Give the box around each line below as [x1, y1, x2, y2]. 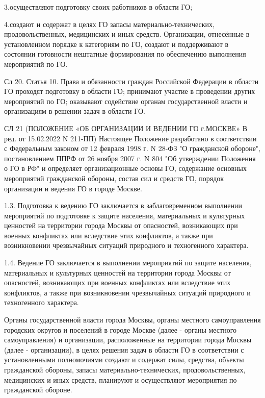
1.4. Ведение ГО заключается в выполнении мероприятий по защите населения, [4, 257, 252, 268]
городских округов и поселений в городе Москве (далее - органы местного [4, 324, 237, 335]
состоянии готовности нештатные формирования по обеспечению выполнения [4, 48, 246, 59]
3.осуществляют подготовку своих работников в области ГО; [4, 2, 193, 12]
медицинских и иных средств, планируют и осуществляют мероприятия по [4, 374, 237, 385]
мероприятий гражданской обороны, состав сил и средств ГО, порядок [4, 172, 224, 183]
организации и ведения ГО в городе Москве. [4, 183, 142, 193]
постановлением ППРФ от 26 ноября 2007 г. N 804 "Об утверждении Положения [4, 153, 256, 163]
